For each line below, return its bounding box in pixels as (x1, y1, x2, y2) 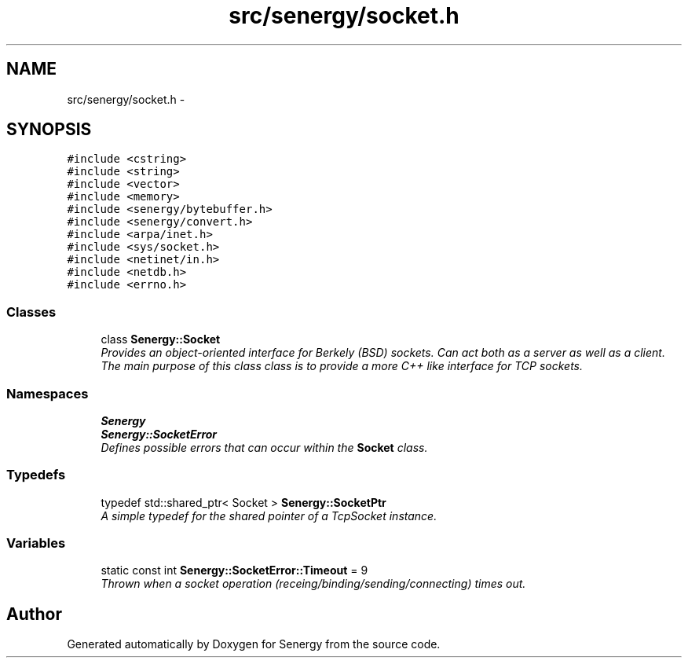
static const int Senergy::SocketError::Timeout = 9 (101, 563, 368, 578)
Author (6, 603, 62, 624)
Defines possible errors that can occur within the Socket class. (101, 440, 428, 454)
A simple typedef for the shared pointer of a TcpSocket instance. (101, 508, 437, 523)
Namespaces (6, 385, 89, 402)
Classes (6, 303, 57, 320)
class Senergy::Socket (101, 332, 221, 347)
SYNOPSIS (6, 119, 92, 140)
